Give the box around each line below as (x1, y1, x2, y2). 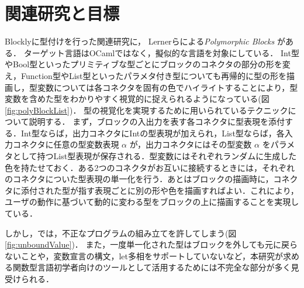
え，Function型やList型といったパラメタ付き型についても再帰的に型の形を (5, 69, 286, 81)
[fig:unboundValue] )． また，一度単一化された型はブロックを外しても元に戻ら (5, 238, 298, 251)
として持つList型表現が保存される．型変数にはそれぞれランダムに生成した (12, 150, 297, 162)
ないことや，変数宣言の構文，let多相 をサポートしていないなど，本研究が (5, 249, 283, 262)
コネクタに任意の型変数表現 (12, 138, 119, 150)
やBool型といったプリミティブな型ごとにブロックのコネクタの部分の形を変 (5, 58, 291, 70)
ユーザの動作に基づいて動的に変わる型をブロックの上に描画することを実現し (5, 196, 299, 208)
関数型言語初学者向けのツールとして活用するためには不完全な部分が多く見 (12, 261, 299, 273)
